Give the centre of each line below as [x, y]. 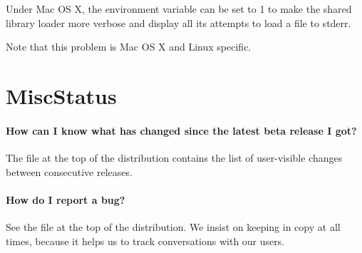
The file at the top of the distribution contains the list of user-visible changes [174, 157]
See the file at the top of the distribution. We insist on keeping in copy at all [173, 226]
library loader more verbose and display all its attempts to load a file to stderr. [179, 22]
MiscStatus [61, 95]
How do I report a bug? [66, 199]
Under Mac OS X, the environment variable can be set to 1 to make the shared [179, 9]
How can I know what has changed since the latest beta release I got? [181, 130]
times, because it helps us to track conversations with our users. [145, 241]
